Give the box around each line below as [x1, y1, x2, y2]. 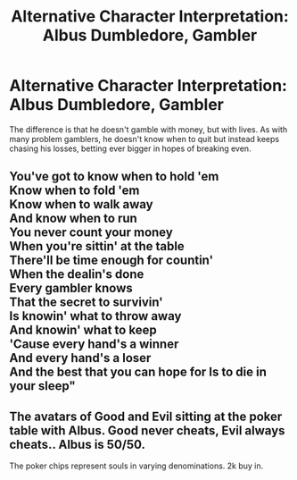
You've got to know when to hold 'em [9, 169, 219, 184]
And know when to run [9, 211, 138, 226]
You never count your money [9, 225, 174, 240]
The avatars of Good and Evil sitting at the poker [9, 408, 283, 424]
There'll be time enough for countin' [9, 253, 214, 268]
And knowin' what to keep [9, 323, 158, 338]
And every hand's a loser [9, 350, 152, 366]
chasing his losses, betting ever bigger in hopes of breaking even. [9, 143, 252, 154]
